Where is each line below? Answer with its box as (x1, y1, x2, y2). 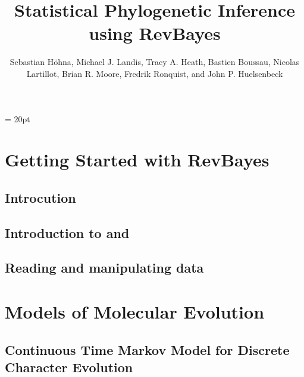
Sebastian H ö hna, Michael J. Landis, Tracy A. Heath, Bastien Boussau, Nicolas (10, 55, 300, 68)
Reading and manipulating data (5, 258, 204, 277)
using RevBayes (89, 21, 221, 45)
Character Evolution (5, 357, 133, 376)
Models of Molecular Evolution (5, 299, 265, 323)
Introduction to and (5, 223, 130, 242)
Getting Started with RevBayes (5, 147, 269, 172)
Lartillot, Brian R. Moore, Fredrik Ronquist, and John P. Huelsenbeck (26, 67, 283, 79)
